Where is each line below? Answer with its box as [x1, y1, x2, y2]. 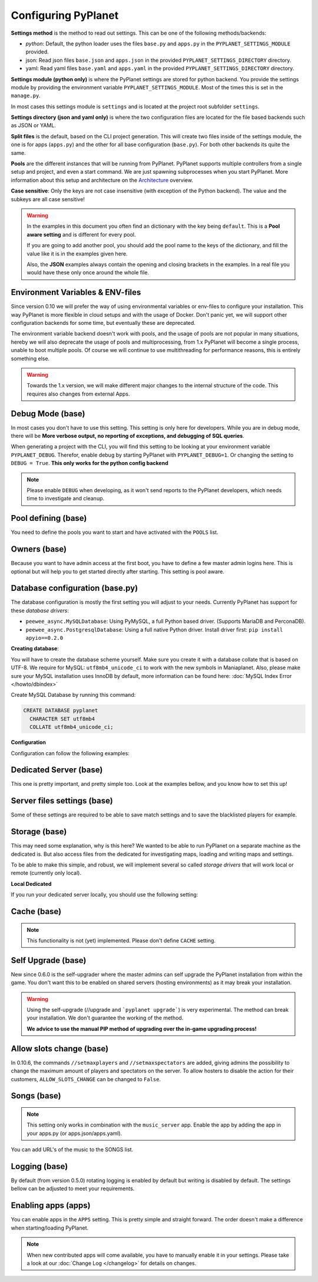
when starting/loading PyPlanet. [11, 1224, 89, 1231]
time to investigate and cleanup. [26, 495, 105, 502]
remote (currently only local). [11, 869, 82, 876]
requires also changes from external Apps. [26, 390, 130, 397]
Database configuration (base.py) [11, 583, 138, 593]
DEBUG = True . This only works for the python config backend [11, 460, 168, 467]
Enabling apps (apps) [11, 1201, 91, 1211]
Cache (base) [11, 906, 62, 916]
